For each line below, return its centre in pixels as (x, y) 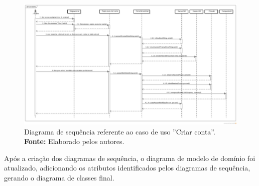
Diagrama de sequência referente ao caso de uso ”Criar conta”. (120, 131)
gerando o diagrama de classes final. (59, 177)
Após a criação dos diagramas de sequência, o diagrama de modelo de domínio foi (130, 158)
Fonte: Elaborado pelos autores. (74, 141)
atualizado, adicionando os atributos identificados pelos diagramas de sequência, (127, 168)
